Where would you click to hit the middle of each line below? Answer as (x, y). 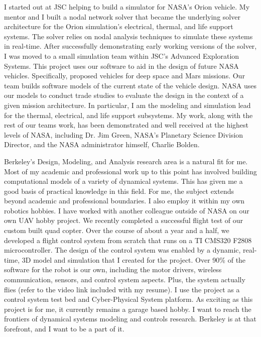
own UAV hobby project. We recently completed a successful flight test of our (124, 220)
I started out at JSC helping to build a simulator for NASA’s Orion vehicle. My (127, 7)
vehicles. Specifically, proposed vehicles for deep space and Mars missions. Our (124, 76)
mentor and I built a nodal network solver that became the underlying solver (122, 16)
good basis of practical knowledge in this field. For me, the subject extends (119, 191)
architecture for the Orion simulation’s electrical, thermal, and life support (119, 26)
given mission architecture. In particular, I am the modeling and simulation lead (127, 105)
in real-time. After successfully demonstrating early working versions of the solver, (130, 46)
